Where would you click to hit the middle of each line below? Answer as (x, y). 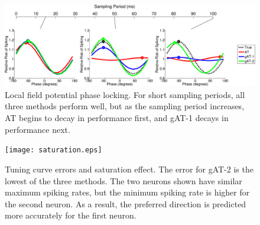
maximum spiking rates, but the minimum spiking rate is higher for (127, 192)
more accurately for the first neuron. (71, 215)
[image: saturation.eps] (53, 150)
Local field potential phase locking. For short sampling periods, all (125, 94)
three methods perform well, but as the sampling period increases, (125, 106)
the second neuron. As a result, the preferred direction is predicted (126, 203)
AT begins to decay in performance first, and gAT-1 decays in (117, 118)
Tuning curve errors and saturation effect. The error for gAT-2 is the (129, 169)
